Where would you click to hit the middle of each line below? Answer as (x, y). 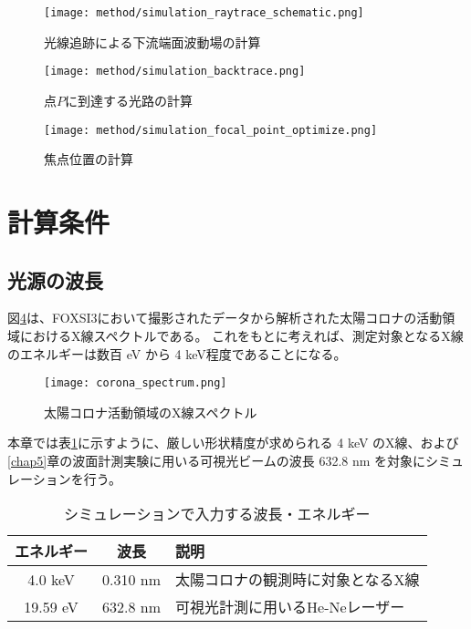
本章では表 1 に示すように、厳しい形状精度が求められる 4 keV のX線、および (233, 443)
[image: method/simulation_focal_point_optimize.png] (211, 130)
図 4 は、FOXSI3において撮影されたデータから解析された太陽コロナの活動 (225, 318)
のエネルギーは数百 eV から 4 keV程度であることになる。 (177, 353)
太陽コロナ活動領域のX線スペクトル (151, 412)
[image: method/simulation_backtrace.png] (175, 72)
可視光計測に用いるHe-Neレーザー (290, 607)
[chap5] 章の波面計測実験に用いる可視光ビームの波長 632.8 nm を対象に (217, 460)
